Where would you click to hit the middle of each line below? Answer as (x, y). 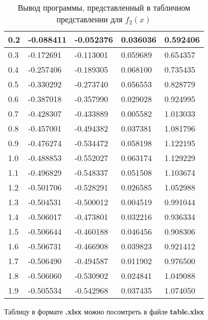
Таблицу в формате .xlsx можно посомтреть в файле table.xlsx (104, 311)
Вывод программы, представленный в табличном (104, 7)
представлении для (90, 19)
